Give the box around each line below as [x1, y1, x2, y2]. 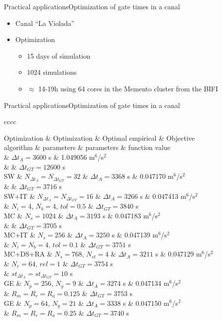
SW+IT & [4, 191, 35, 201]
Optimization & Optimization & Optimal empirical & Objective [4, 132, 195, 143]
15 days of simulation [27, 50, 91, 61]
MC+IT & [4, 230, 36, 240]
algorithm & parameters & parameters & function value [4, 142, 170, 152]
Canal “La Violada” [15, 18, 74, 28]
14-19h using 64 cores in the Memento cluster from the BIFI [38, 83, 218, 93]
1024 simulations [27, 67, 77, 77]
